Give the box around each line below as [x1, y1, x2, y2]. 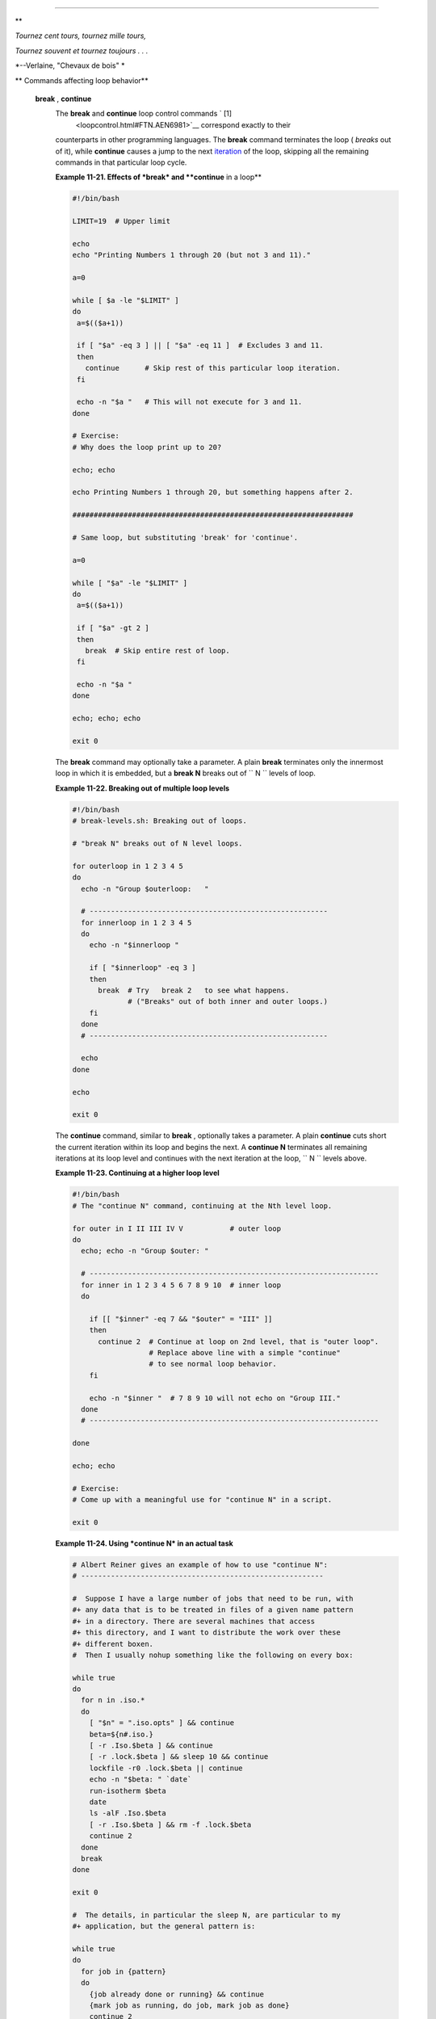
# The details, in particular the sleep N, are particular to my [72, 1910, 341, 1920]
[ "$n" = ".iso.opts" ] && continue [89, 1719, 234, 1727]
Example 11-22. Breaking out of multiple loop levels [55, 783, 230, 793]
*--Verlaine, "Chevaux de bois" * [15, 61, 125, 70]
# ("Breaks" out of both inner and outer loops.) [128, 997, 329, 1006]
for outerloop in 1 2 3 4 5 [72, 861, 183, 871]
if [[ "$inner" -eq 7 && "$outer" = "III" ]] [89, 1314, 273, 1324]
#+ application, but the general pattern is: [72, 1922, 256, 1931]
